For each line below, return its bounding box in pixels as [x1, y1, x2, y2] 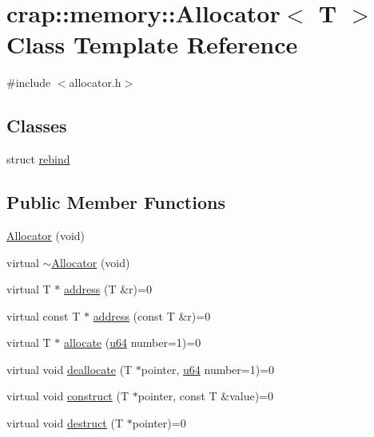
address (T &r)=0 [64, 281, 152, 297]
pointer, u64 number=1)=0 [141, 360, 275, 377]
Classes [6, 113, 67, 138]
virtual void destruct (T [6, 415, 124, 431]
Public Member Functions [6, 190, 225, 215]
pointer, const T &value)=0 [137, 388, 273, 404]
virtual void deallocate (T [6, 360, 133, 377]
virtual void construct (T [6, 388, 129, 404]
